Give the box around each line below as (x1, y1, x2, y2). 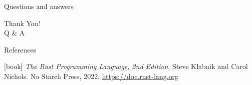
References (4, 44, 36, 54)
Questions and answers (4, 1, 74, 11)
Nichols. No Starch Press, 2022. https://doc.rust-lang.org (4, 70, 179, 81)
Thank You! (4, 17, 40, 28)
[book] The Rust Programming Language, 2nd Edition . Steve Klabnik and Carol (4, 61, 248, 71)
